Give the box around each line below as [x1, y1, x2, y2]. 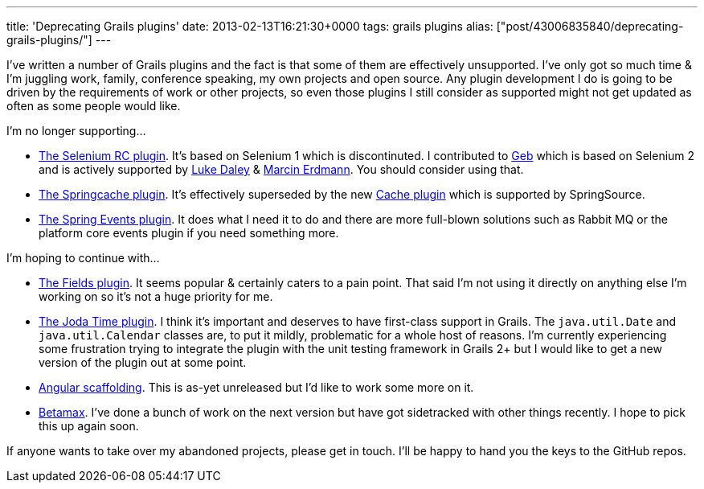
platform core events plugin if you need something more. [39, 226, 339, 240]
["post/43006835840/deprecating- [496, 19, 684, 33]
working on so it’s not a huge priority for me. [39, 290, 273, 303]
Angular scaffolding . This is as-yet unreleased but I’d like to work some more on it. [39, 380, 474, 394]
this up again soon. [39, 419, 139, 433]
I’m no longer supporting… [6, 124, 146, 138]
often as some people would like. [6, 99, 181, 113]
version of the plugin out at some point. [39, 355, 247, 369]
